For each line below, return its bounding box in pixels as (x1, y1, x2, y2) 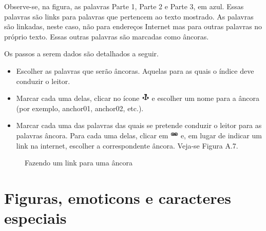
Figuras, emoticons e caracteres (4, 187, 232, 208)
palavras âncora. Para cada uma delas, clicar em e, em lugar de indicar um (16, 130, 262, 141)
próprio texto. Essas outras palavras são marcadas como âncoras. (4, 31, 209, 41)
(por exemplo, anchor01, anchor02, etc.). (16, 102, 144, 113)
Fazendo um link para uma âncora (25, 157, 132, 168)
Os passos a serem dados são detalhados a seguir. (4, 48, 159, 59)
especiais (4, 207, 67, 228)
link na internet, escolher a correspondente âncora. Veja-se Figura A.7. (16, 140, 238, 151)
